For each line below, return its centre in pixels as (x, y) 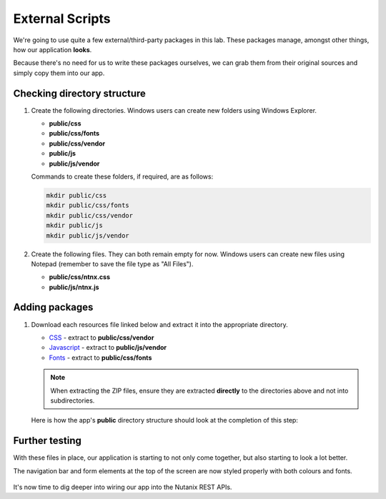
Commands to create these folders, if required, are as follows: (122, 176)
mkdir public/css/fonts (88, 206)
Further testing (47, 441)
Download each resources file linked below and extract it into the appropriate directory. (160, 324)
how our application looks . (53, 49)
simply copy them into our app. (59, 73)
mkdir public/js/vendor (88, 235)
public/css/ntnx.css (80, 277)
